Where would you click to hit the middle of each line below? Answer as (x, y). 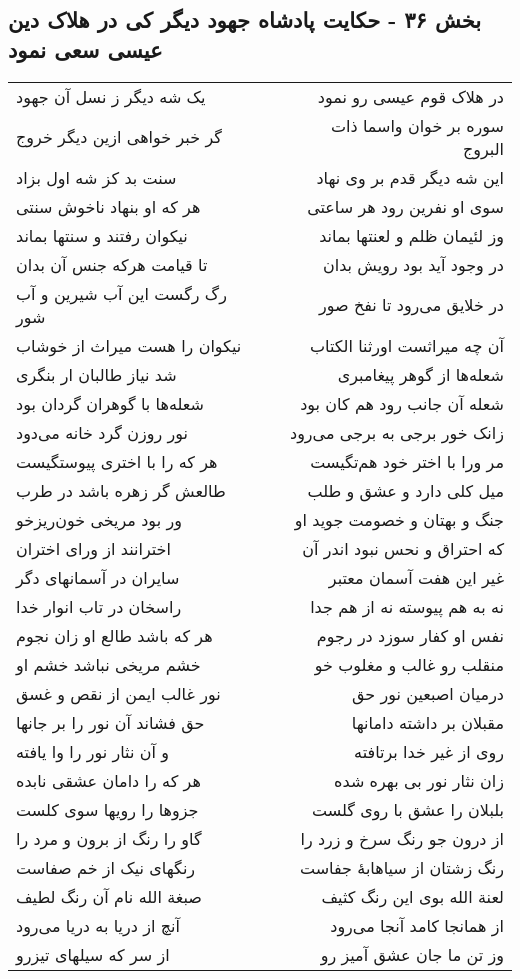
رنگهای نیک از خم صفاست (106, 867)
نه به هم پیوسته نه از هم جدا (407, 606)
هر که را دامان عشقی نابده (108, 780)
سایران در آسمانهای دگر (98, 577)
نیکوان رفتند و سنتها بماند (102, 235)
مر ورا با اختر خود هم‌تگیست (407, 461)
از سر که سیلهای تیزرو (93, 954)
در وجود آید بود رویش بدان (413, 264)
